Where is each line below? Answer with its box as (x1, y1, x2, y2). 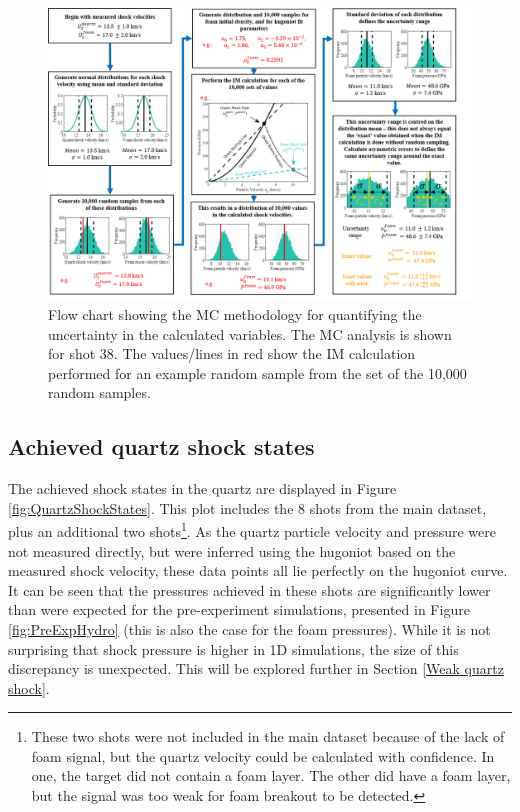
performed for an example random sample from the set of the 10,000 (48, 362, 467, 383)
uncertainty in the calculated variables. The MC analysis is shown (48, 323, 452, 344)
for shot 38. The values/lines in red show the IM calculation (48, 343, 416, 364)
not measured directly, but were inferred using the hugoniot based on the (8, 540, 456, 561)
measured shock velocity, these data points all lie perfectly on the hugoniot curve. (8, 560, 508, 581)
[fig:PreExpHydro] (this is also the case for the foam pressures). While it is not (8, 618, 491, 639)
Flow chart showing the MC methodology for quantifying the (48, 303, 422, 324)
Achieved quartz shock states (8, 431, 315, 462)
